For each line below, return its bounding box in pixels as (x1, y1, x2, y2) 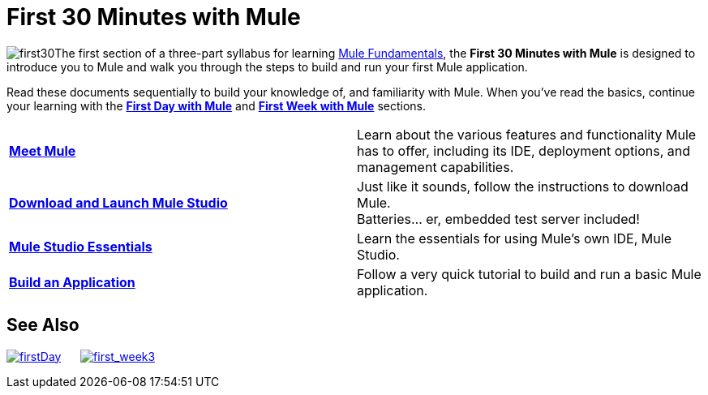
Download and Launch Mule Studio (9, 194, 228, 211)
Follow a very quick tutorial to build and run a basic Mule (357, 265, 702, 282)
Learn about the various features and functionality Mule (357, 126, 697, 143)
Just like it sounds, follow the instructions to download (357, 178, 689, 195)
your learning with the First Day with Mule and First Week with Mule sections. (6, 98, 426, 113)
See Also (6, 315, 79, 336)
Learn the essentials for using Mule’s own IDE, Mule (357, 230, 672, 247)
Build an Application (9, 273, 135, 290)
